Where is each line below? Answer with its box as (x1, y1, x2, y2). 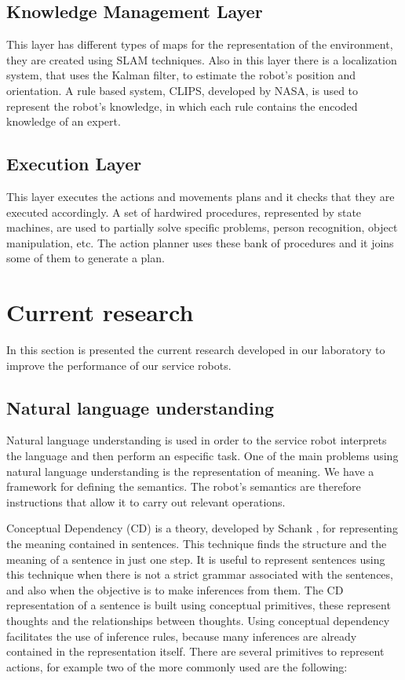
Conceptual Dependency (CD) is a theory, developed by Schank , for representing (6, 520, 398, 536)
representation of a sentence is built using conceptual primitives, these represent (6, 597, 391, 613)
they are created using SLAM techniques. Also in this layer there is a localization (6, 51, 397, 68)
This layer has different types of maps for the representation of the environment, (6, 36, 393, 53)
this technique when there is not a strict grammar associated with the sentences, (6, 566, 393, 583)
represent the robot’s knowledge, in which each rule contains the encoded (6, 97, 358, 114)
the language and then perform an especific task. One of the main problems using (6, 448, 399, 464)
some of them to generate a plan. (6, 250, 165, 266)
